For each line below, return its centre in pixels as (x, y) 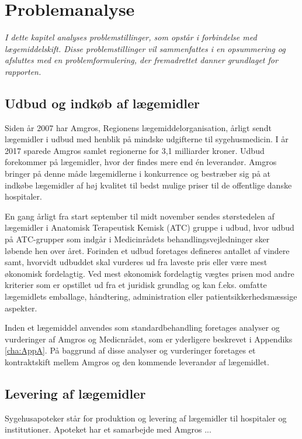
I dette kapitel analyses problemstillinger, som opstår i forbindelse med (131, 37)
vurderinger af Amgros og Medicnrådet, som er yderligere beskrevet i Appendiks (149, 339)
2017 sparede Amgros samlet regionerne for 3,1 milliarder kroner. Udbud (135, 150)
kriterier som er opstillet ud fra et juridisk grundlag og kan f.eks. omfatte (136, 285)
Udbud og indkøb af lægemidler (103, 103)
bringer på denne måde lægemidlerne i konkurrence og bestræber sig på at (138, 174)
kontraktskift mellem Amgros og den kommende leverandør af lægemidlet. (137, 361)
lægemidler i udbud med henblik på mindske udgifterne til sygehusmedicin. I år (147, 139)
